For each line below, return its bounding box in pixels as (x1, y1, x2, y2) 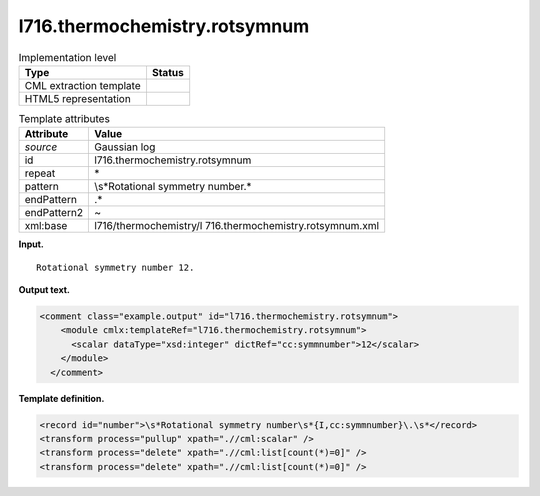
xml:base (24, 219, 68, 233)
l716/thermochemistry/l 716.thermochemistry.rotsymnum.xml (94, 219, 380, 233)
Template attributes (18, 112, 110, 126)
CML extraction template (24, 78, 141, 92)
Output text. (18, 284, 70, 296)
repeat (24, 166, 56, 180)
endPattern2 (24, 206, 84, 220)
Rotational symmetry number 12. (36, 261, 195, 273)
